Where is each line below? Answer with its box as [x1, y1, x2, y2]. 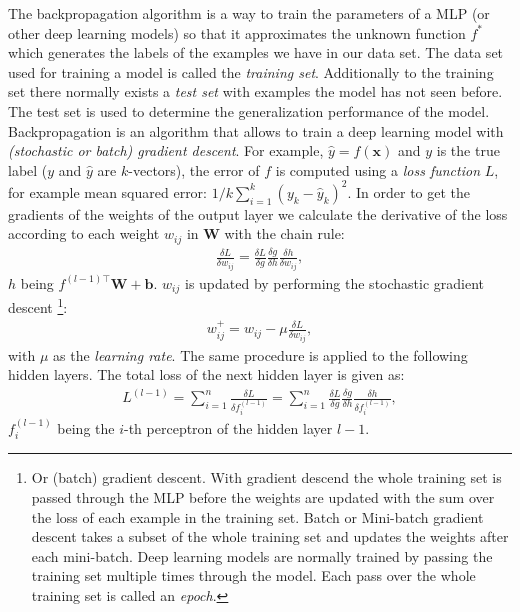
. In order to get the [347, 181, 471, 202]
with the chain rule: [224, 223, 345, 244]
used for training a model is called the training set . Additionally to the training [8, 61, 494, 82]
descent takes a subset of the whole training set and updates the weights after [31, 526, 509, 547]
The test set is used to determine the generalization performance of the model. [8, 100, 490, 121]
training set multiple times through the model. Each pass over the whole [31, 565, 476, 586]
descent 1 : [8, 294, 68, 317]
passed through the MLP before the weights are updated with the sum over [31, 487, 495, 508]
